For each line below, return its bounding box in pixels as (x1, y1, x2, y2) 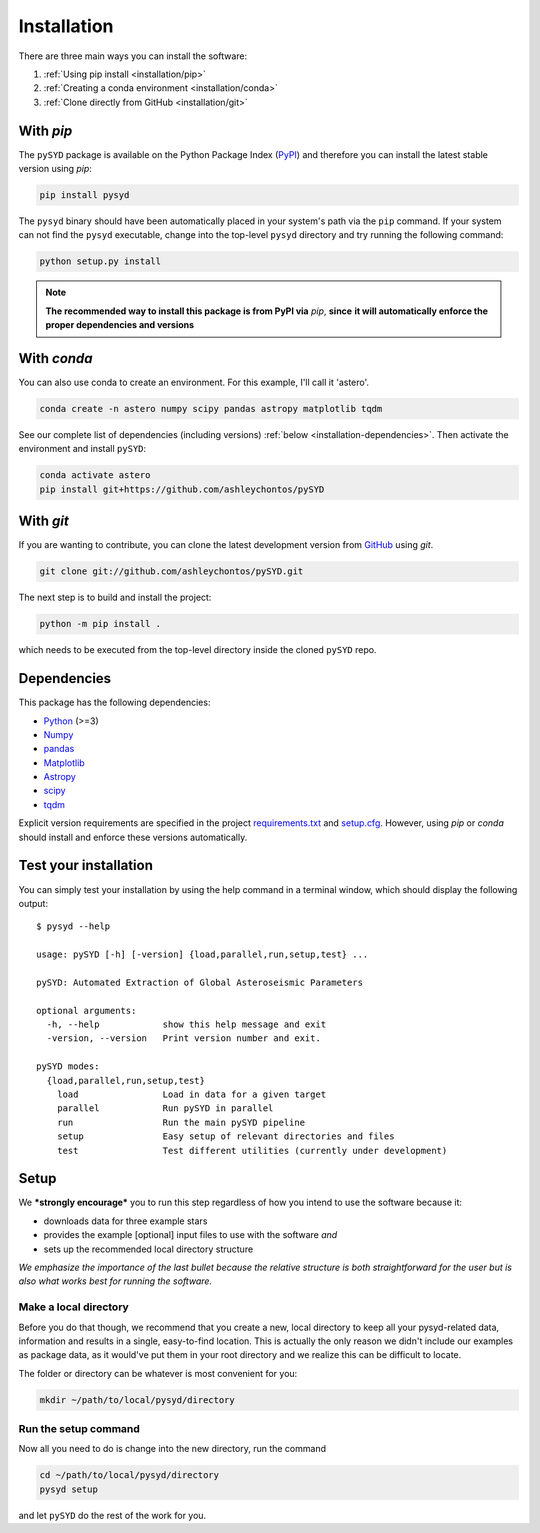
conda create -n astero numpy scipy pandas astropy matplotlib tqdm (39, 403, 383, 415)
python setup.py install (39, 256, 162, 267)
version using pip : (18, 163, 92, 175)
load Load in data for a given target (56, 1089, 327, 1100)
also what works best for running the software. (18, 1275, 213, 1287)
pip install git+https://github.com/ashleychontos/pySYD (39, 483, 325, 495)
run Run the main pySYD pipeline (56, 1116, 305, 1128)
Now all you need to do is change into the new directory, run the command (18, 1443, 327, 1455)
